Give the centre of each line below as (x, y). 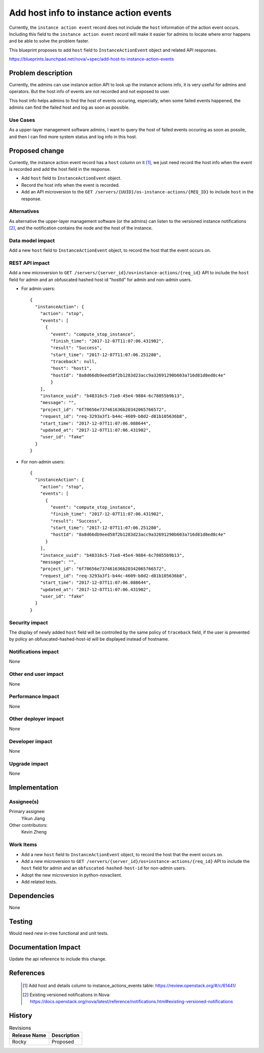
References (27, 973)
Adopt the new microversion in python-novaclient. (72, 875)
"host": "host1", (71, 368)
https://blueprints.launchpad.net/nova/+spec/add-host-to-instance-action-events (91, 59)
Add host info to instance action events (90, 13)
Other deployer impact (36, 719)
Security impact (29, 622)
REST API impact (29, 263)
